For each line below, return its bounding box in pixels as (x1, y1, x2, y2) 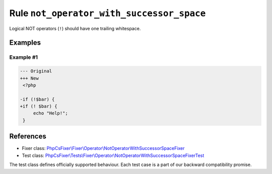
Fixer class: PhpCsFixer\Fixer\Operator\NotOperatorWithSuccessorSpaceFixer (22, 145, 185, 151)
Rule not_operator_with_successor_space (9, 8, 206, 19)
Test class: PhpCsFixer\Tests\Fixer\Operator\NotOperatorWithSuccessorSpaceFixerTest (22, 152, 205, 158)
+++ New (20, 75, 39, 81)
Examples (9, 38, 41, 47)
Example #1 (9, 54, 38, 61)
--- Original (20, 68, 52, 74)
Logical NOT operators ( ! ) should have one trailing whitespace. (9, 25, 141, 31)
